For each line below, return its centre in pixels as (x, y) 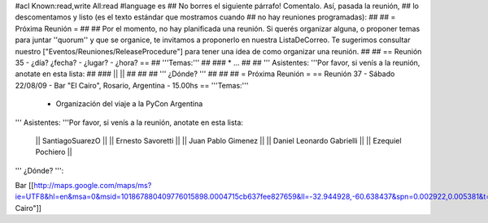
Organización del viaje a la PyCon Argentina (129, 104)
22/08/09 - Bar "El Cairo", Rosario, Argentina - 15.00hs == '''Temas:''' (132, 85)
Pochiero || (54, 152)
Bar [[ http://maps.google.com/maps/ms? (83, 186)
